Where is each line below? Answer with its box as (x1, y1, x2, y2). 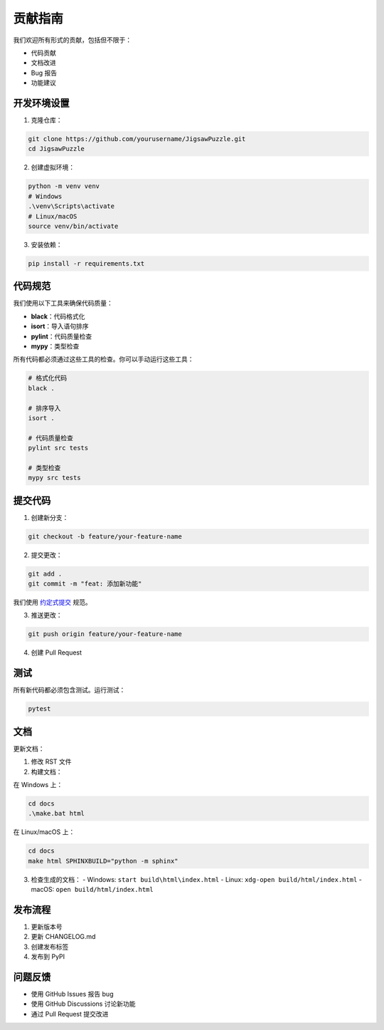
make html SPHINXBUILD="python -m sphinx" (28, 857, 178, 865)
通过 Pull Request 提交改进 (31, 1009, 109, 1018)
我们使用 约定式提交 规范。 (13, 598, 92, 607)
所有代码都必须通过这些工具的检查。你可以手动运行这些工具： (13, 355, 194, 363)
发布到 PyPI (31, 952, 65, 961)
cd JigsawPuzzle (28, 145, 85, 153)
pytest (28, 705, 51, 713)
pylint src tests (28, 444, 89, 452)
